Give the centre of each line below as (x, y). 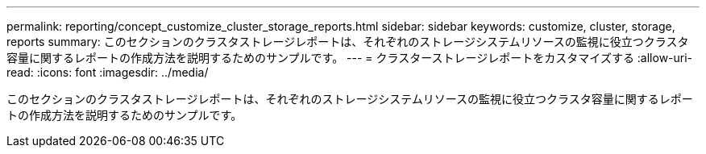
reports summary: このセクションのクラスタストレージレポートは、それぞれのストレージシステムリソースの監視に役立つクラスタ (348, 42)
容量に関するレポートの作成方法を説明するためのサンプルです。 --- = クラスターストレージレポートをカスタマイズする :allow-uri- (350, 58)
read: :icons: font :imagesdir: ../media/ (108, 72)
